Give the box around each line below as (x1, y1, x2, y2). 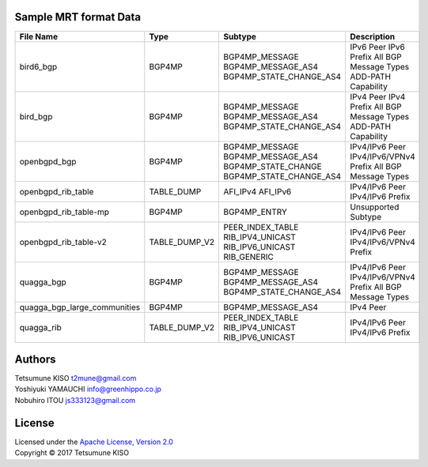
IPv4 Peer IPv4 (350, 91, 406, 102)
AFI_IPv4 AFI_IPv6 (223, 186, 292, 197)
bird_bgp (19, 111, 53, 122)
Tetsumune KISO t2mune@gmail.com (14, 374, 137, 383)
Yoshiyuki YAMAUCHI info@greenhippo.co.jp (14, 384, 162, 394)
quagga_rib (19, 322, 62, 333)
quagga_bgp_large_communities (19, 301, 141, 312)
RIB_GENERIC (223, 251, 275, 262)
